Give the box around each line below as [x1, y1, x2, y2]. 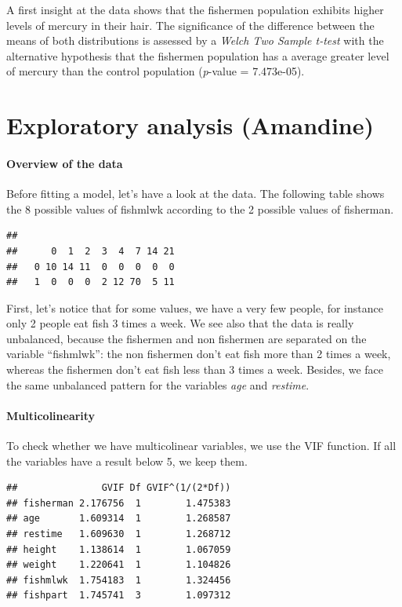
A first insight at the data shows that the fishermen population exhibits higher [6, 2, 384, 17]
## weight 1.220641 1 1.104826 [6, 559, 231, 571]
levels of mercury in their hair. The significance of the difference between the [6, 16, 375, 33]
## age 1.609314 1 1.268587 [6, 513, 231, 525]
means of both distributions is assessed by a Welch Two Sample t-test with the [6, 32, 384, 49]
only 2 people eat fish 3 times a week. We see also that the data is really [6, 315, 354, 331]
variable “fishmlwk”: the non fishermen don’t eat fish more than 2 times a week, [6, 346, 391, 362]
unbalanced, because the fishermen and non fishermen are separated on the [6, 330, 367, 346]
